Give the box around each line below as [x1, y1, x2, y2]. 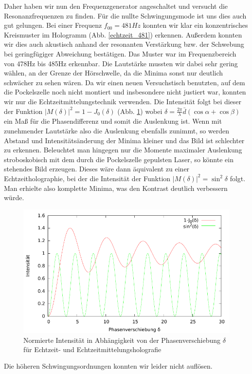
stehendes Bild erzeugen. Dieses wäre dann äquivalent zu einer [4, 164, 190, 174]
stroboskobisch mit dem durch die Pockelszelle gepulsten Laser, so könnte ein [4, 154, 234, 164]
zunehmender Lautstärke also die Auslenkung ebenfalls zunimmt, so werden [4, 125, 230, 135]
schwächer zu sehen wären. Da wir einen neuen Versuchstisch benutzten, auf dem [4, 77, 245, 87]
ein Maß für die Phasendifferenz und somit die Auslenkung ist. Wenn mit [4, 116, 222, 126]
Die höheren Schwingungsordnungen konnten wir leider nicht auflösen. [4, 360, 213, 371]
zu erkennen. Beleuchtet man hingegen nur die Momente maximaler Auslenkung [4, 145, 242, 155]
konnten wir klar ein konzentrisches [143, 20, 248, 30]
